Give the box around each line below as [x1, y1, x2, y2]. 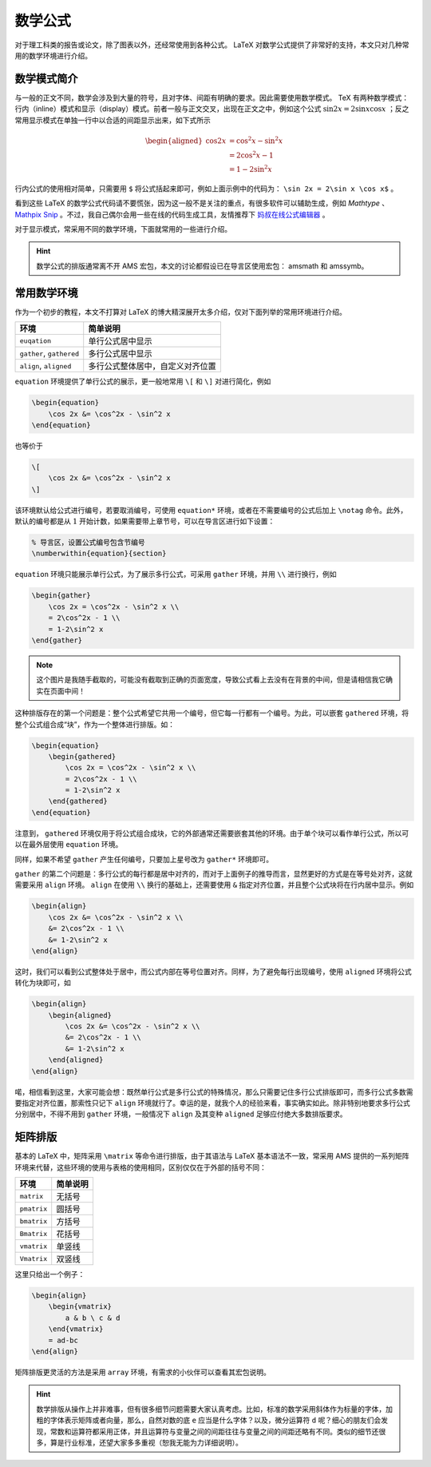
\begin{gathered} [48, 752, 117, 761]
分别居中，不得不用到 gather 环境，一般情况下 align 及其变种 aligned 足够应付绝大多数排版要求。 [14, 1109, 347, 1119]
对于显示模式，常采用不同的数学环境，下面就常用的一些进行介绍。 [14, 225, 231, 234]
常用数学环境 [14, 286, 78, 300]
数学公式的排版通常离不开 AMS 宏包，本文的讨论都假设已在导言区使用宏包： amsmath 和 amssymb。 [36, 260, 369, 271]
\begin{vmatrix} [48, 1302, 112, 1311]
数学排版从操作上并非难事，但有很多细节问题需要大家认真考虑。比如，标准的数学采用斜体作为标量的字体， [36, 1404, 386, 1413]
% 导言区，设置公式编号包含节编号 [31, 538, 145, 547]
